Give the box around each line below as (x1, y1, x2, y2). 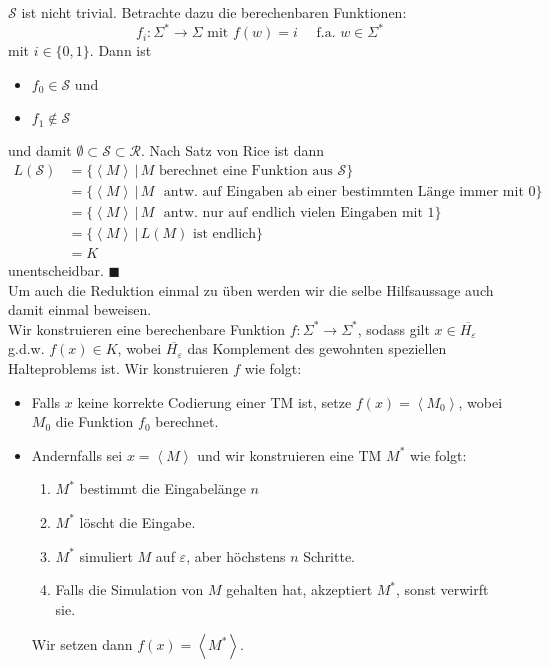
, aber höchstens (186, 545, 286, 566)
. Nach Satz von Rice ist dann (140, 140, 325, 161)
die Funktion (55, 411, 134, 432)
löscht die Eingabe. (79, 511, 196, 532)
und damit (8, 140, 72, 161)
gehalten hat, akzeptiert (226, 579, 373, 600)
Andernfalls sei (31, 444, 123, 465)
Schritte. (303, 545, 356, 566)
